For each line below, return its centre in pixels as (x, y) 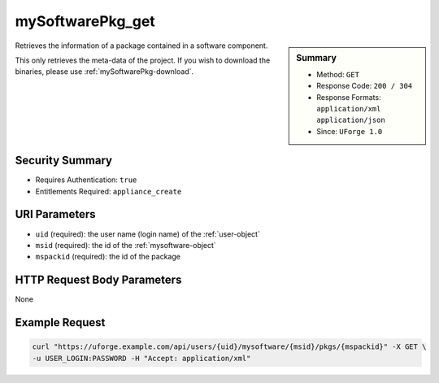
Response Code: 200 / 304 (365, 86)
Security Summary (64, 161)
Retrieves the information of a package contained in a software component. (141, 46)
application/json (351, 120)
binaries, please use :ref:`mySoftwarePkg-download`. (104, 72)
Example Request (60, 322)
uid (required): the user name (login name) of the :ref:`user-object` (148, 234)
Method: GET (338, 74)
